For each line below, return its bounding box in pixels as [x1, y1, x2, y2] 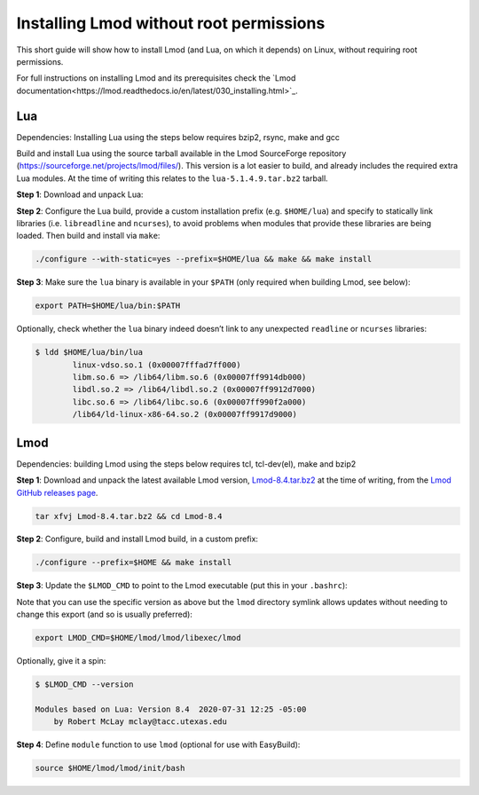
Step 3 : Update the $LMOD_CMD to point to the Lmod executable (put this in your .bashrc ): [16, 580, 348, 591]
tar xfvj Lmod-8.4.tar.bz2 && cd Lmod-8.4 [35, 511, 223, 521]
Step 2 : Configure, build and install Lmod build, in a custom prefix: [16, 533, 259, 545]
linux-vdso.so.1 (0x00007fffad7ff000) [72, 359, 241, 370]
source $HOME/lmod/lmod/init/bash [35, 763, 185, 774]
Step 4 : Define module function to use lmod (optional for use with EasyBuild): [16, 739, 301, 750]
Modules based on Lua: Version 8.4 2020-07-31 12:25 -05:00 [35, 704, 307, 714]
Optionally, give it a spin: [16, 656, 106, 666]
